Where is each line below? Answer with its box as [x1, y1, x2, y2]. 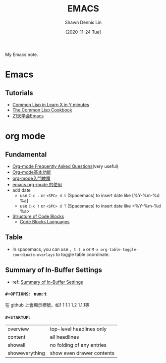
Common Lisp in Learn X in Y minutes [12, 102, 89, 107]
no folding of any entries [50, 342, 107, 349]
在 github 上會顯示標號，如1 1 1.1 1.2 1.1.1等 [5, 302, 90, 308]
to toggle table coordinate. [55, 251, 110, 258]
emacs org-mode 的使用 [12, 181, 62, 187]
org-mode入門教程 [12, 175, 51, 181]
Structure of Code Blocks [12, 213, 64, 219]
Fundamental [5, 150, 47, 158]
